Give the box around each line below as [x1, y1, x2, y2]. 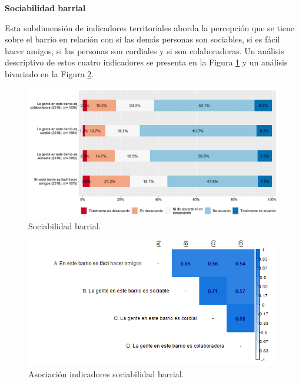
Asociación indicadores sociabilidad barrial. [28, 367, 184, 380]
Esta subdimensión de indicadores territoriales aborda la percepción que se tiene [5, 21, 295, 34]
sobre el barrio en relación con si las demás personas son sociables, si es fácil [5, 33, 280, 45]
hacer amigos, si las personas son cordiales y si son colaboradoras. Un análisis [5, 44, 284, 57]
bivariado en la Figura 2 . [5, 67, 94, 80]
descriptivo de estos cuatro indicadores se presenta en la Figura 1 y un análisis [5, 56, 288, 68]
